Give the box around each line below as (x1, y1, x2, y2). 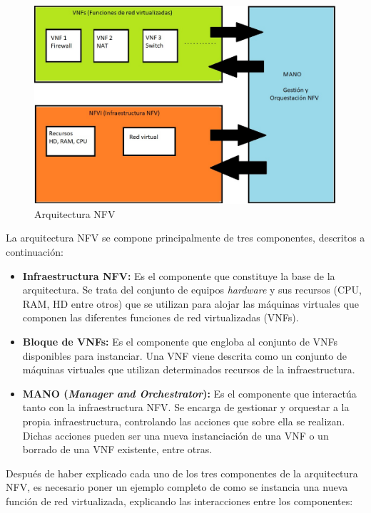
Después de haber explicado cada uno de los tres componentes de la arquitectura (6, 465, 358, 480)
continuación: (6, 244, 63, 259)
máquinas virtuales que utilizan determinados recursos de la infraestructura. (22, 362, 355, 377)
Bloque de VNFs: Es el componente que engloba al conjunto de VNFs (22, 334, 338, 348)
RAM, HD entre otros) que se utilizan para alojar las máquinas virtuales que (22, 296, 359, 311)
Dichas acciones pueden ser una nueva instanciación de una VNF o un (22, 427, 329, 442)
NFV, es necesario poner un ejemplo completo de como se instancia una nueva (6, 480, 348, 494)
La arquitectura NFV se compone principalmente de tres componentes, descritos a (6, 230, 365, 245)
